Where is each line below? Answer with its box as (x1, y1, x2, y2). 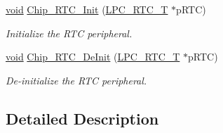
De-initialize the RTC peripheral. (6, 72, 147, 87)
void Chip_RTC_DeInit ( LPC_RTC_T (6, 49, 180, 64)
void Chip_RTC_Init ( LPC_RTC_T (6, 2, 168, 16)
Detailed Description (6, 107, 159, 129)
